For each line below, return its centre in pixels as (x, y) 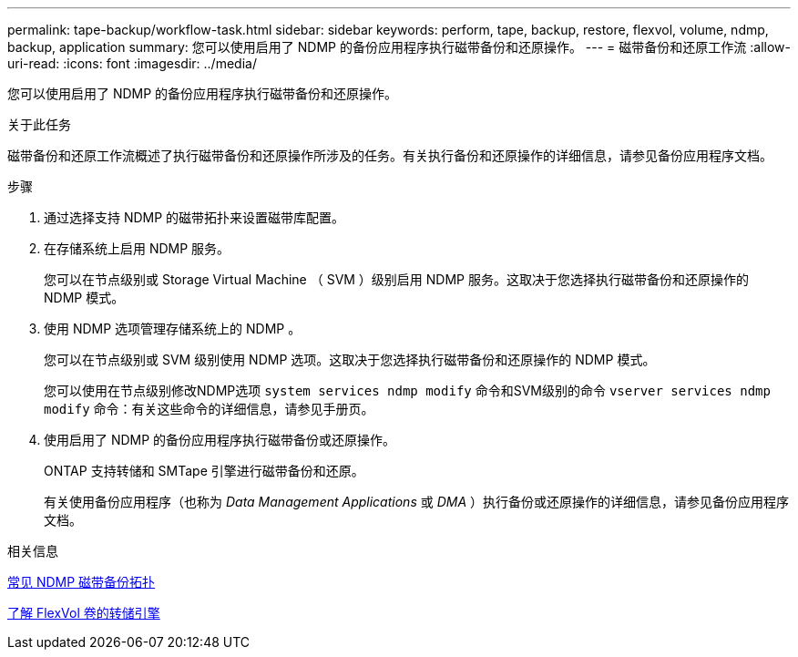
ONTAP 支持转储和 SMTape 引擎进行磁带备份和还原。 (204, 471)
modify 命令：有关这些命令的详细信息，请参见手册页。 (209, 409)
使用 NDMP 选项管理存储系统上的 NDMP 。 (173, 328)
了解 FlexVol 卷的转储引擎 (84, 613)
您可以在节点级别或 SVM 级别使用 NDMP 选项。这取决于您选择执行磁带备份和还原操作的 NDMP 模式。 (350, 359)
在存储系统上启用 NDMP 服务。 (137, 248)
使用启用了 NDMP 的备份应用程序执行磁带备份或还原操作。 (220, 440)
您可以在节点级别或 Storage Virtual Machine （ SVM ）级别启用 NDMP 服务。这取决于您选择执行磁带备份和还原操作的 (396, 279)
